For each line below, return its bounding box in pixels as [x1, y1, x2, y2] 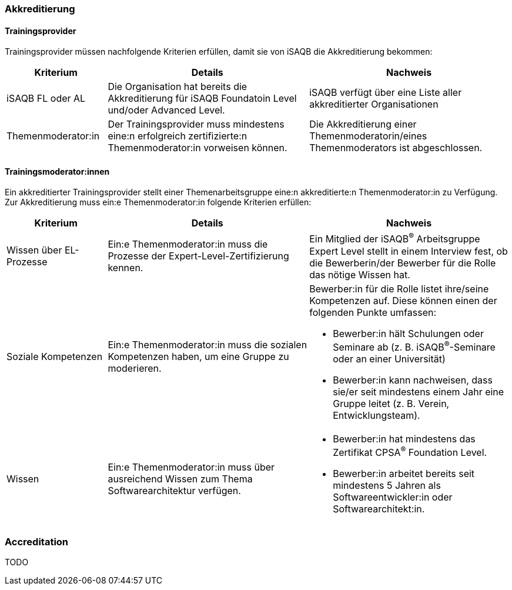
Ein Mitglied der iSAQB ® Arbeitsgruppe [309, 231, 480, 245]
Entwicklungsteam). [333, 409, 420, 422]
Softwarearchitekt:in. [333, 503, 425, 515]
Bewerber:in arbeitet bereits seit [333, 468, 475, 480]
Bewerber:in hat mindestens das [333, 433, 476, 445]
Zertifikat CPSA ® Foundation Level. [333, 445, 487, 459]
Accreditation [5, 535, 69, 548]
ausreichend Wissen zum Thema [108, 472, 253, 485]
